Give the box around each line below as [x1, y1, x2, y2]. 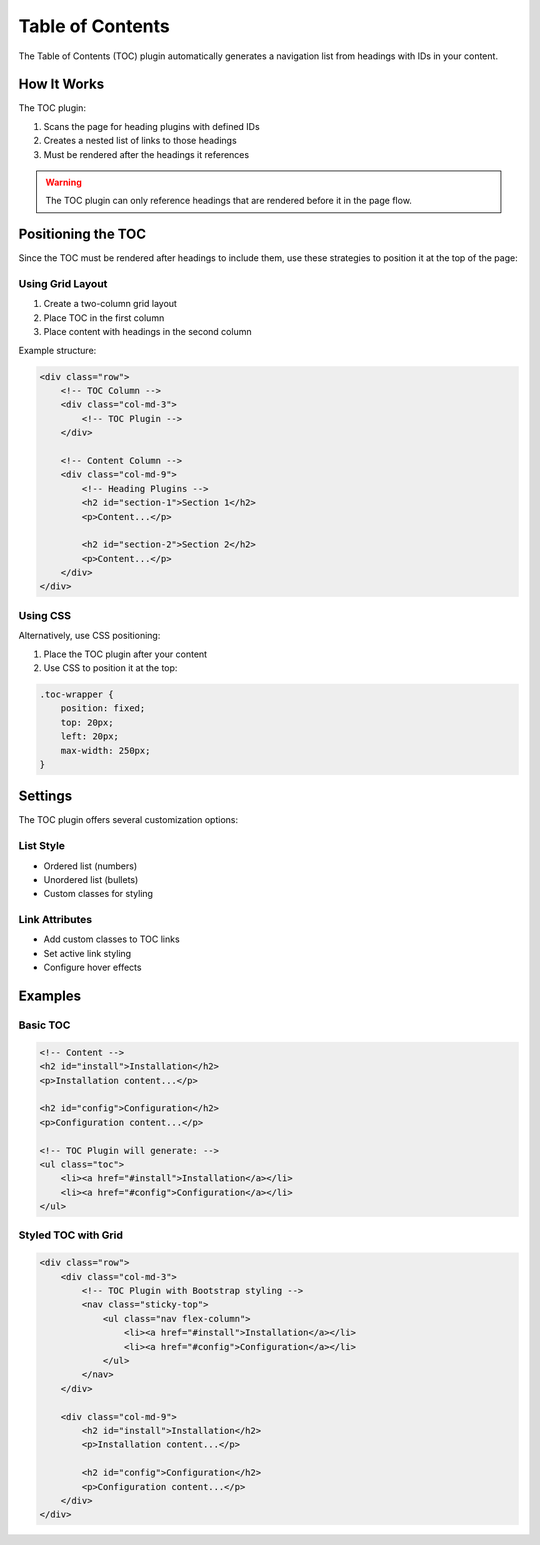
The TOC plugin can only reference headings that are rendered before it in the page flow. [45, 195, 412, 207]
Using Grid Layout [18, 277, 108, 291]
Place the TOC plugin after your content [43, 648, 208, 660]
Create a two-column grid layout [43, 298, 177, 310]
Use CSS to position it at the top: [43, 661, 178, 674]
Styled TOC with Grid [18, 1228, 124, 1242]
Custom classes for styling [43, 888, 154, 900]
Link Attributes [18, 913, 93, 927]
